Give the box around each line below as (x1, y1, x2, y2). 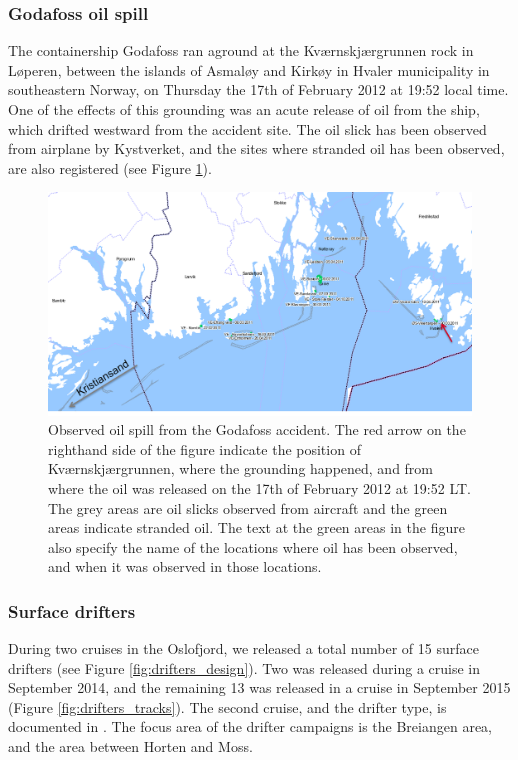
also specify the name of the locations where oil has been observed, (48, 536, 458, 557)
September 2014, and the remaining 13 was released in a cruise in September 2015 (8, 677, 511, 698)
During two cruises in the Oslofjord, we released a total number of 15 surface (8, 638, 479, 659)
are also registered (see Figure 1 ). (8, 157, 212, 178)
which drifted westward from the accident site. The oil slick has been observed (8, 118, 487, 139)
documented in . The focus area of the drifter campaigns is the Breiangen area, (8, 716, 493, 737)
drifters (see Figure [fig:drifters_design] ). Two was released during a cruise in (8, 657, 480, 678)
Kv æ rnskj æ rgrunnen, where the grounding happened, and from (48, 458, 434, 479)
